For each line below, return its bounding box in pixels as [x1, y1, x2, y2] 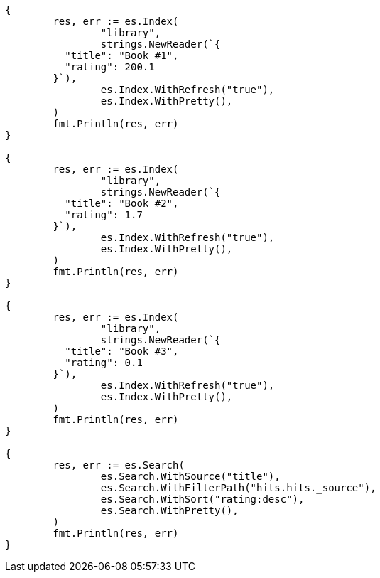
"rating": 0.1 [65, 357, 143, 368]
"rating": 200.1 [65, 61, 155, 73]
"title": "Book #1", [65, 50, 179, 61]
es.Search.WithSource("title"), [100, 471, 281, 482]
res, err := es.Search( [53, 459, 185, 471]
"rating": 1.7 [65, 209, 143, 220]
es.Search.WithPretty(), [100, 505, 239, 516]
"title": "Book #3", [65, 346, 179, 357]
